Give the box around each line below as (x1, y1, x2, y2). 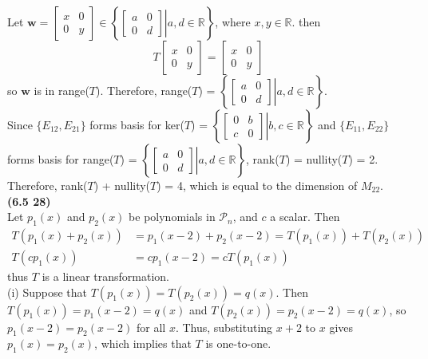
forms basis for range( (7, 151, 114, 167)
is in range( (34, 82, 89, 98)
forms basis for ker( (89, 116, 184, 132)
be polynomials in (129, 208, 216, 225)
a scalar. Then (270, 208, 340, 225)
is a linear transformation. (42, 268, 170, 285)
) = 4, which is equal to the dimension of (157, 177, 358, 193)
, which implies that (94, 335, 192, 352)
